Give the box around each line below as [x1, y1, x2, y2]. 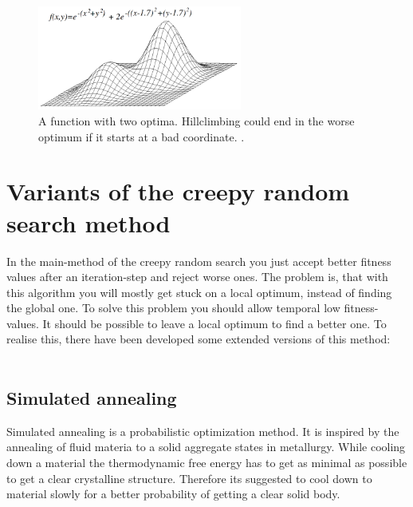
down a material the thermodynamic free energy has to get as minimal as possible [6, 454, 407, 471]
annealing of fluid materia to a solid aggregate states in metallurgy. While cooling [6, 438, 406, 455]
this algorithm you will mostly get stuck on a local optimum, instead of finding [6, 283, 392, 300]
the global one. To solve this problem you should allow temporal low [6, 299, 340, 316]
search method [6, 206, 171, 239]
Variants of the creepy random [6, 175, 350, 208]
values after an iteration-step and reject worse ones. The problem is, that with [6, 268, 388, 285]
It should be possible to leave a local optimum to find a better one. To [42, 315, 387, 331]
